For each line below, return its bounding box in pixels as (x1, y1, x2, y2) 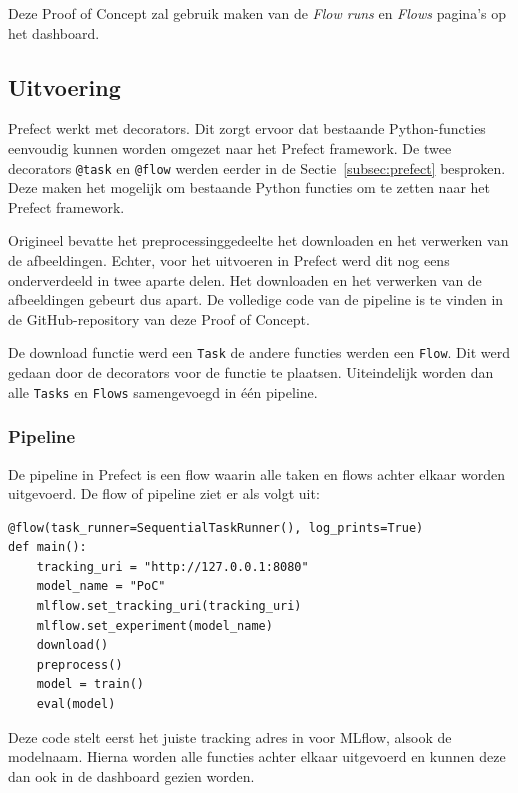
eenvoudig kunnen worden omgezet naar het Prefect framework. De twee (8, 137, 452, 158)
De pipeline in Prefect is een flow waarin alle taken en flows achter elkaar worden (8, 463, 505, 484)
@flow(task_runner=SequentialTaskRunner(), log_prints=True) (8, 520, 424, 535)
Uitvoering (8, 71, 121, 102)
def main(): (8, 540, 87, 555)
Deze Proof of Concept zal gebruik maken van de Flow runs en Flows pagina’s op (8, 3, 506, 23)
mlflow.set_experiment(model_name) (36, 618, 273, 633)
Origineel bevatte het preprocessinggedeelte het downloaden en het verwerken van (8, 230, 509, 251)
